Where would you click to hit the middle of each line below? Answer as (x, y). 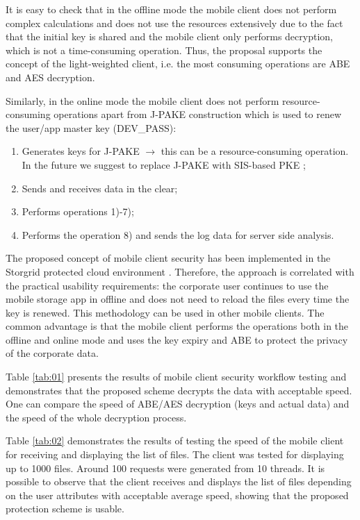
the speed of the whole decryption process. (96, 417)
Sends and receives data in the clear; (100, 188)
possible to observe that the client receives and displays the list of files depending (179, 481)
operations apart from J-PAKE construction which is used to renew (198, 114)
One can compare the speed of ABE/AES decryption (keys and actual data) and (178, 404)
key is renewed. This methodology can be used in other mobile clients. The (165, 312)
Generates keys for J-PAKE (81, 151)
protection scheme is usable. (65, 509)
